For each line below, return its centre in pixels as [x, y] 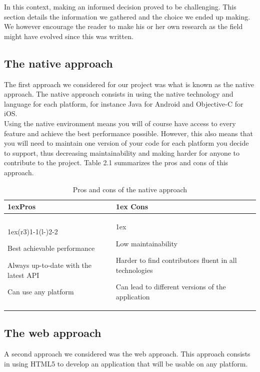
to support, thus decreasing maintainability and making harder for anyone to [122, 152]
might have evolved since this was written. [69, 36]
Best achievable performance [51, 248]
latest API [23, 275]
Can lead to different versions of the [171, 287]
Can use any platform [41, 292]
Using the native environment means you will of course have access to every [120, 123]
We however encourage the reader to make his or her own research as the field [123, 26]
